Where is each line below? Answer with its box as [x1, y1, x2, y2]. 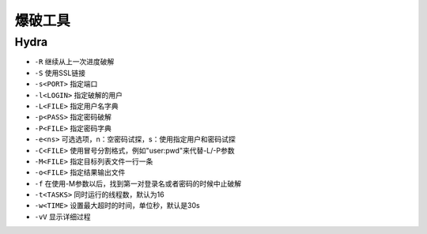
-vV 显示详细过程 [34, 212, 91, 221]
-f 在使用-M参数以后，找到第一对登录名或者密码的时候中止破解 [34, 179, 241, 188]
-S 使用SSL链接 [34, 68, 86, 77]
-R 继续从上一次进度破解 [34, 57, 115, 66]
